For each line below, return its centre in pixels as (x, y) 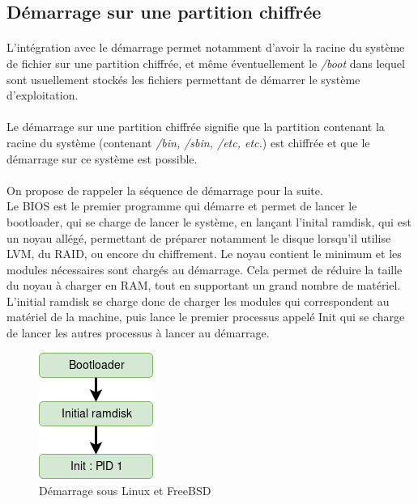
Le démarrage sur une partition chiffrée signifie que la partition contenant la (196, 127)
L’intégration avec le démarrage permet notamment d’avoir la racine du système (206, 47)
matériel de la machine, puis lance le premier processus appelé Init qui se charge (206, 317)
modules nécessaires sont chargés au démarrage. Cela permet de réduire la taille (205, 269)
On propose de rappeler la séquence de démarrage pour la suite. (165, 190)
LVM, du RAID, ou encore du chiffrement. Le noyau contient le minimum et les (204, 254)
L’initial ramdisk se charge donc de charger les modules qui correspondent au (198, 301)
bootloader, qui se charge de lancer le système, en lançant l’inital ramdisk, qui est (209, 221)
